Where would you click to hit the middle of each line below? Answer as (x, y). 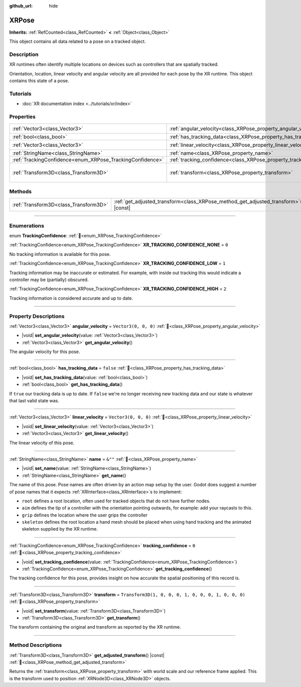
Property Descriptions (37, 316)
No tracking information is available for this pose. (60, 254)
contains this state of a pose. (39, 81)
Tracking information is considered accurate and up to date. (71, 298)
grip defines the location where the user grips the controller (85, 515)
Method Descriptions (36, 645)
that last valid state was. (34, 401)
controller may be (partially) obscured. (49, 280)
